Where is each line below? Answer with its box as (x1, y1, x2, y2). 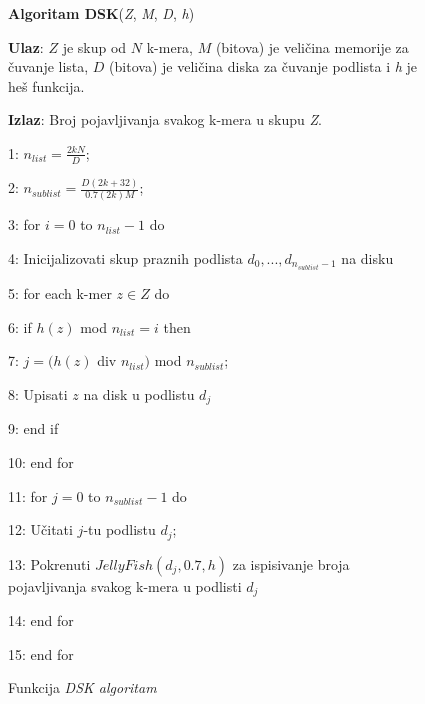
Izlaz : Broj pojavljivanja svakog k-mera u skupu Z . (8, 109, 323, 130)
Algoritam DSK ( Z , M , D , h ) (8, 3, 195, 23)
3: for (8, 214, 41, 235)
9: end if (8, 418, 59, 439)
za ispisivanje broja (232, 553, 350, 574)
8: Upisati (8, 383, 68, 404)
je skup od (62, 36, 127, 57)
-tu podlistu (83, 519, 156, 540)
